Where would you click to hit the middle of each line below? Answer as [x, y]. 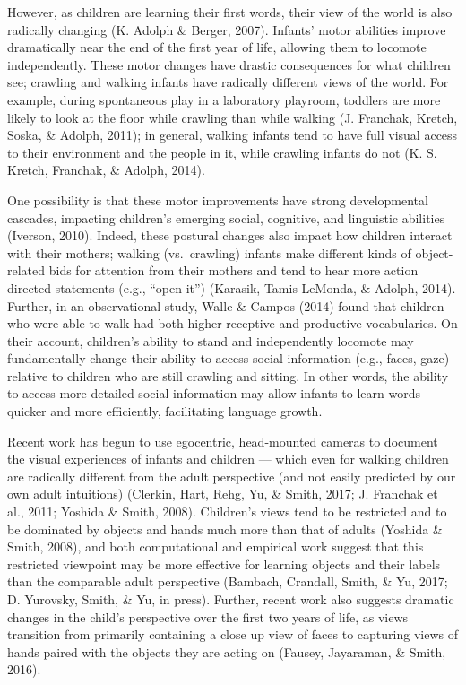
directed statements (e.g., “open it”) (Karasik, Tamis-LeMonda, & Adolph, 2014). [232, 287]
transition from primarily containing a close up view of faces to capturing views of [233, 634]
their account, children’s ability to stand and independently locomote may [211, 340]
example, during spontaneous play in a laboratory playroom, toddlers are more [224, 99]
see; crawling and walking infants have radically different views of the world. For [228, 82]
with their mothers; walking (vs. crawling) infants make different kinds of [209, 252]
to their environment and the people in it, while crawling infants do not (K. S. [222, 152]
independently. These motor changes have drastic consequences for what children [229, 64]
